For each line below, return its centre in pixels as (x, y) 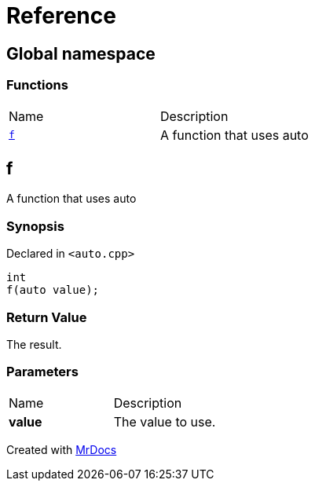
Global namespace (81, 53)
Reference (61, 16)
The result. (34, 344)
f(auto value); (53, 290)
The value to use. (165, 421)
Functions (37, 85)
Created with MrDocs (62, 449)
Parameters (42, 372)
